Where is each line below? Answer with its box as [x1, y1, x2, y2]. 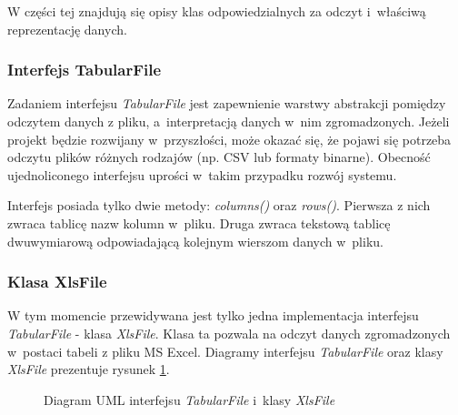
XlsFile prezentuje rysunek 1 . [7, 359, 170, 379]
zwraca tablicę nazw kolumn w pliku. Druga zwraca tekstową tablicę [7, 213, 391, 232]
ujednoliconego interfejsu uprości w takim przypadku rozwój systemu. [7, 165, 397, 184]
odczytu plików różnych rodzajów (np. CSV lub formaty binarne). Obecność [7, 147, 431, 167]
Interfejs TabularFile [7, 58, 162, 81]
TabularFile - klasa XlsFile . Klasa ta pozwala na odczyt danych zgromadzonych [7, 323, 451, 342]
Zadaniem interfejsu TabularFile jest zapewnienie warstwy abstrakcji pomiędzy [7, 94, 446, 113]
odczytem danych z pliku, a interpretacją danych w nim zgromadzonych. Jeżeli [7, 112, 450, 130]
